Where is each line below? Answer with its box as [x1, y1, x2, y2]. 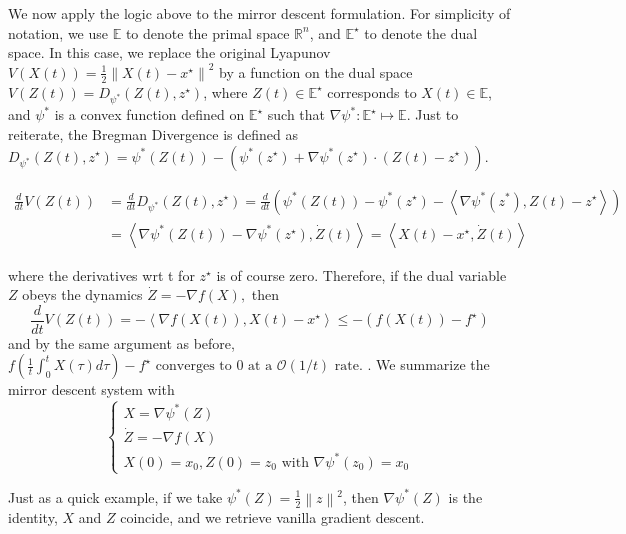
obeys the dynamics [22, 284, 143, 305]
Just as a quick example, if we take [8, 486, 223, 507]
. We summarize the [367, 354, 490, 375]
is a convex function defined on [54, 104, 245, 125]
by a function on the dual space [219, 61, 413, 82]
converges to [155, 359, 232, 374]
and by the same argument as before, [8, 332, 235, 353]
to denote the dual [364, 22, 478, 43]
